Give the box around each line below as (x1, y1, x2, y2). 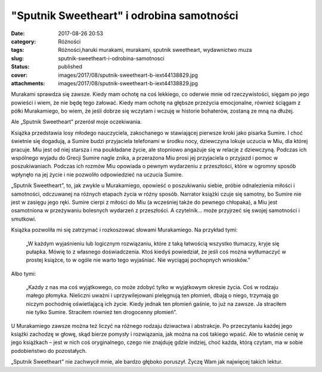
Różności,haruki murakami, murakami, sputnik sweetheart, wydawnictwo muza (58, 46, 252, 54)
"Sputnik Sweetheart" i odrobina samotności (11, 9, 239, 22)
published (58, 63, 83, 70)
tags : (11, 46, 24, 54)
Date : (11, 30, 25, 37)
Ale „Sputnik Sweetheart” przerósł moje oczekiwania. (11, 118, 143, 125)
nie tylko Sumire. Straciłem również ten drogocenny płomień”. (26, 309, 177, 316)
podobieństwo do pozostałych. (11, 347, 87, 354)
